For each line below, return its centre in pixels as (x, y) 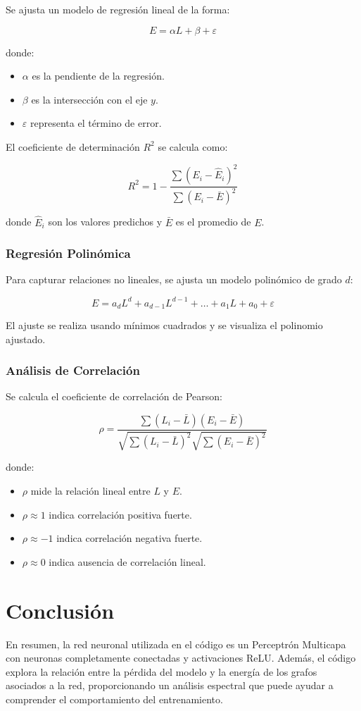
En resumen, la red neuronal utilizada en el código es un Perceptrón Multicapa (176, 644)
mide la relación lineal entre (90, 491)
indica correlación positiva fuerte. (120, 514)
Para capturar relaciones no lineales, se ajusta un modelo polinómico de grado (174, 279)
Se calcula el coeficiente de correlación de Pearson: (114, 396)
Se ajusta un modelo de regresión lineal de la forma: (118, 9)
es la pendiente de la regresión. (98, 76)
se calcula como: (193, 146)
